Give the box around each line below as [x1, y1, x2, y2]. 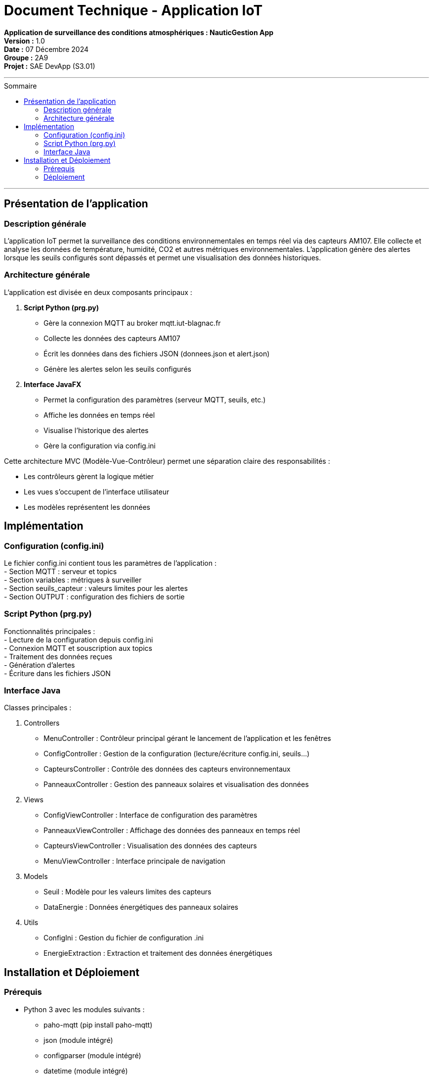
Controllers [24, 719, 60, 728]
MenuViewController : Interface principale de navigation [43, 857, 225, 866]
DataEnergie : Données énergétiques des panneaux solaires [43, 903, 239, 912]
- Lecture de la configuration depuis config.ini [4, 635, 153, 644]
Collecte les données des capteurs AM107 [43, 334, 180, 343]
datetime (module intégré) [43, 1066, 128, 1075]
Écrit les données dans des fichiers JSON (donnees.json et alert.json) [43, 349, 270, 358]
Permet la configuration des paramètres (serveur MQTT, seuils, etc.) [43, 395, 266, 404]
